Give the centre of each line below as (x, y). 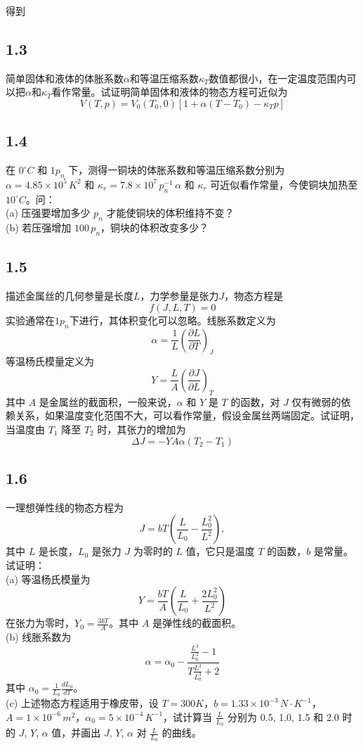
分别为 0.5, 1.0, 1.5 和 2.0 (283, 716)
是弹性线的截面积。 (197, 623)
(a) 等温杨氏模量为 (48, 579)
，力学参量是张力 (179, 296)
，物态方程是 (254, 296)
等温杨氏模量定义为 (50, 361)
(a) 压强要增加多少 (48, 213)
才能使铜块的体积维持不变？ (170, 213)
